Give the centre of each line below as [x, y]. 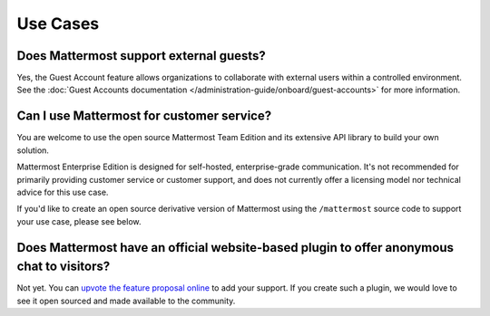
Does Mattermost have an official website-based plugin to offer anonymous [235, 248]
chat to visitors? [64, 267]
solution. [33, 150]
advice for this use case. [63, 192]
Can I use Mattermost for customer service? [144, 116]
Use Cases [58, 24]
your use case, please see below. [79, 221]
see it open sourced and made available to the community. [126, 301]
